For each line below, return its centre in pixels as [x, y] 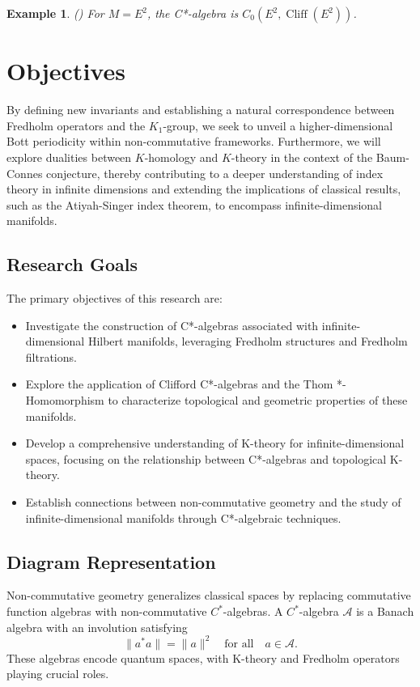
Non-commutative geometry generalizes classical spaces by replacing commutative [209, 595]
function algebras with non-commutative [107, 611]
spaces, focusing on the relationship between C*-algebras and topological [206, 458]
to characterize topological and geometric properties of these [258, 400]
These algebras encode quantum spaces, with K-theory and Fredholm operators [203, 657]
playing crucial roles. [58, 674]
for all [239, 644]
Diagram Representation [111, 561]
